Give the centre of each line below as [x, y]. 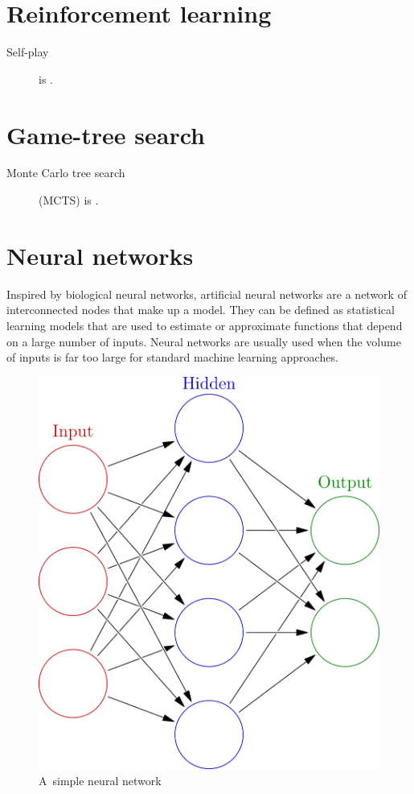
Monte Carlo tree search [66, 173]
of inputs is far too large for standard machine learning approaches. [172, 357]
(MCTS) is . [69, 200]
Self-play [28, 52]
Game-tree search [106, 134]
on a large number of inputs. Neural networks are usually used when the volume [204, 341]
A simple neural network [100, 780]
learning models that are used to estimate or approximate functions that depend [205, 325]
